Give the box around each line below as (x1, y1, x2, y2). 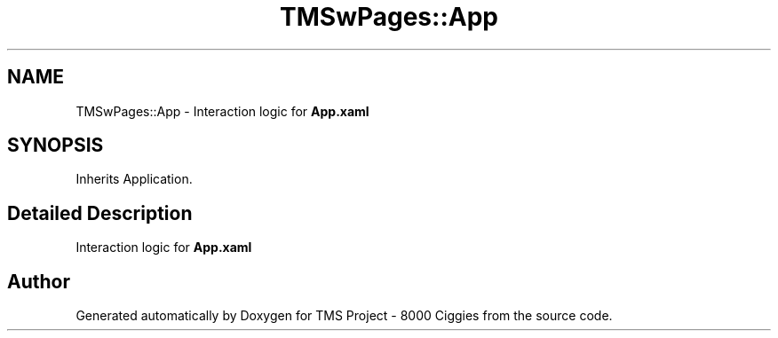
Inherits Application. (75, 171, 193, 187)
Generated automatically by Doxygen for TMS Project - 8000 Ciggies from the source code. (75, 308, 613, 324)
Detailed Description (7, 201, 193, 224)
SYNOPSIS (7, 134, 104, 157)
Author (7, 270, 70, 293)
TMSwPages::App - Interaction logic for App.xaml (75, 103, 369, 119)
